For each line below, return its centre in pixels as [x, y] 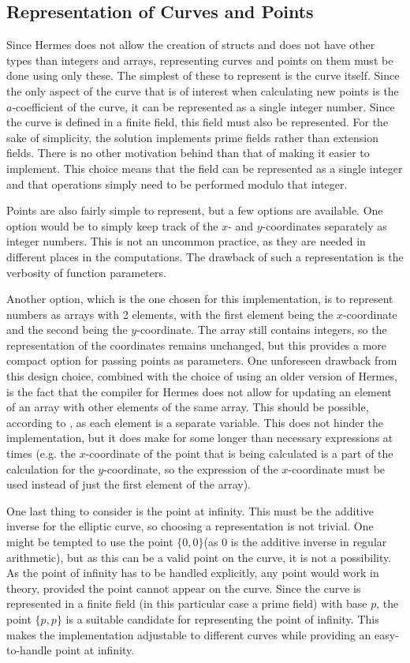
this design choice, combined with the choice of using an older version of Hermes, [202, 376]
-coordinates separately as [324, 225]
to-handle [29, 650]
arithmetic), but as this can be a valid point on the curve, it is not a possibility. [199, 557]
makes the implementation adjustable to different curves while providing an [189, 634]
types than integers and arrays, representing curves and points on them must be [200, 60]
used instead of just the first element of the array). [129, 484]
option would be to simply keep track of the [112, 225]
